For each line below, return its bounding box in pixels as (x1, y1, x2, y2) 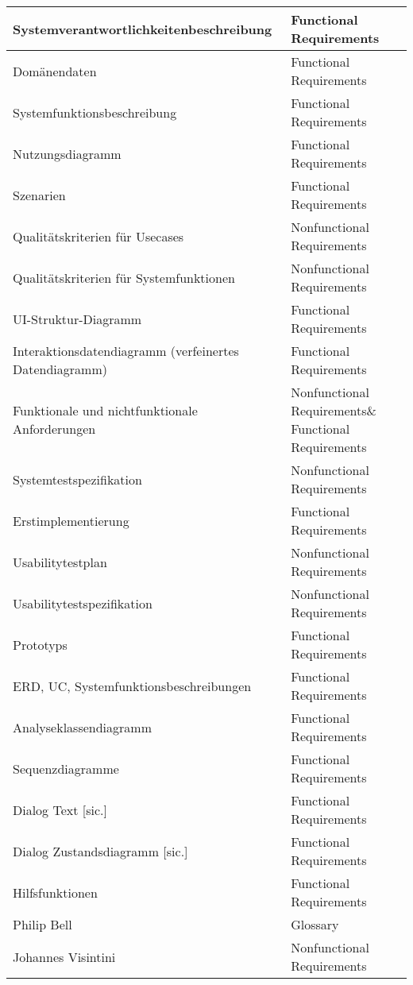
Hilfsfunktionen (13, 883, 98, 902)
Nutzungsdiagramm (13, 144, 122, 163)
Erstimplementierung (13, 511, 129, 530)
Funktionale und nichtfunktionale (13, 401, 198, 419)
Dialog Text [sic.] (13, 800, 107, 819)
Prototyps (13, 635, 68, 654)
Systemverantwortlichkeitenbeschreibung (13, 19, 272, 38)
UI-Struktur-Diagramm (13, 309, 142, 328)
